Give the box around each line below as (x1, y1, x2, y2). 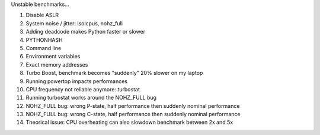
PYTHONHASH (25, 36, 63, 44)
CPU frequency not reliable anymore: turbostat (25, 85, 140, 93)
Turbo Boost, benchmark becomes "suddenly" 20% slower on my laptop (25, 70, 203, 77)
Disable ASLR (25, 12, 59, 19)
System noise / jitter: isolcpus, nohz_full (25, 19, 123, 27)
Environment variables (25, 53, 81, 60)
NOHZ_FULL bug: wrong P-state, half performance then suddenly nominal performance (25, 102, 240, 109)
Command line (25, 44, 62, 51)
